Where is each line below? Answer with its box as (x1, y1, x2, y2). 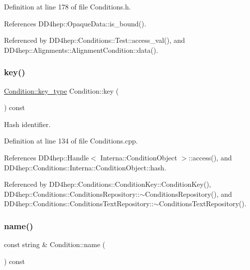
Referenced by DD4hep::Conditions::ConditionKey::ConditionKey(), (4, 179, 211, 189)
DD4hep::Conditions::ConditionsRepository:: (4, 188, 140, 199)
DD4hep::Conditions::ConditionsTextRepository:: (4, 198, 154, 209)
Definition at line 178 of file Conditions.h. (4, 1, 131, 11)
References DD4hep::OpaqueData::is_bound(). (4, 18, 146, 28)
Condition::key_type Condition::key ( (4, 85, 119, 96)
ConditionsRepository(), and (145, 188, 232, 199)
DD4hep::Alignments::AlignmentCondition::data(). (4, 44, 158, 55)
